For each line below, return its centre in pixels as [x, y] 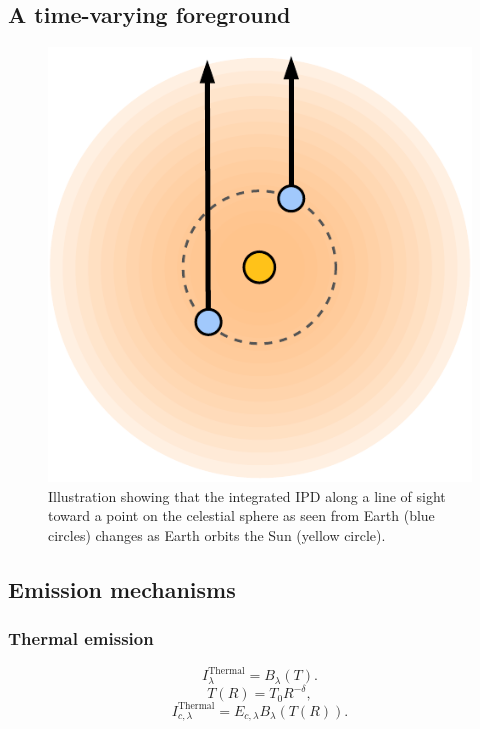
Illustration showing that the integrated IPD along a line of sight [247, 495]
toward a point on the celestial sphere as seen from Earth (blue [241, 515]
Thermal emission [81, 638]
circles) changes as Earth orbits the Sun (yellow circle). [217, 535]
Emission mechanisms [122, 588]
